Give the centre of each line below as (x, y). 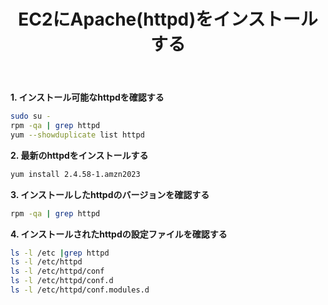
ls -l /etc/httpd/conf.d (62, 281)
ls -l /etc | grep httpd (60, 253)
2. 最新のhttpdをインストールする (79, 155)
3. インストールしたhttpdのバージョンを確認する (110, 194)
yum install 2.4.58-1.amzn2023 (75, 174)
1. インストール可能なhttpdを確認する (87, 97)
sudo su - (31, 116)
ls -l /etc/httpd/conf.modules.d (80, 290)
